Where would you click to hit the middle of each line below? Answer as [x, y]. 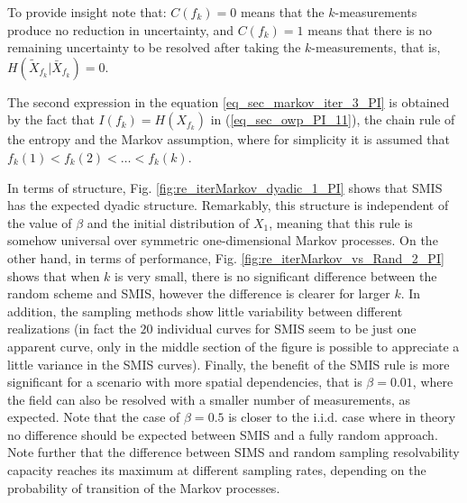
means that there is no [370, 29]
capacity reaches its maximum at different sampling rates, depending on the [217, 470]
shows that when [54, 275]
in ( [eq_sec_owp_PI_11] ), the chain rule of [333, 119]
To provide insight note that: [87, 12]
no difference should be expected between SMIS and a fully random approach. [223, 434]
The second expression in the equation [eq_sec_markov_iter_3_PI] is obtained [229, 101]
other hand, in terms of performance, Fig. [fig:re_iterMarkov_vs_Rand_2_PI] [226, 257]
